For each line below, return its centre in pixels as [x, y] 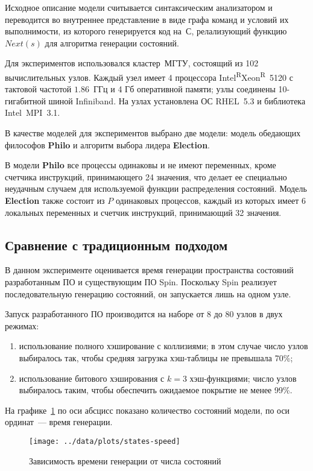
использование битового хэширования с [92, 378]
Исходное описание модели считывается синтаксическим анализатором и [139, 7]
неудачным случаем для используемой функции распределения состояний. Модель [156, 188]
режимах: [22, 325]
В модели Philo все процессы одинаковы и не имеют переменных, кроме [141, 165]
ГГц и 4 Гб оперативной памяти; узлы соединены [184, 89]
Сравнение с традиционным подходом [116, 245]
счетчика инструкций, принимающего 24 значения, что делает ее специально [146, 176]
